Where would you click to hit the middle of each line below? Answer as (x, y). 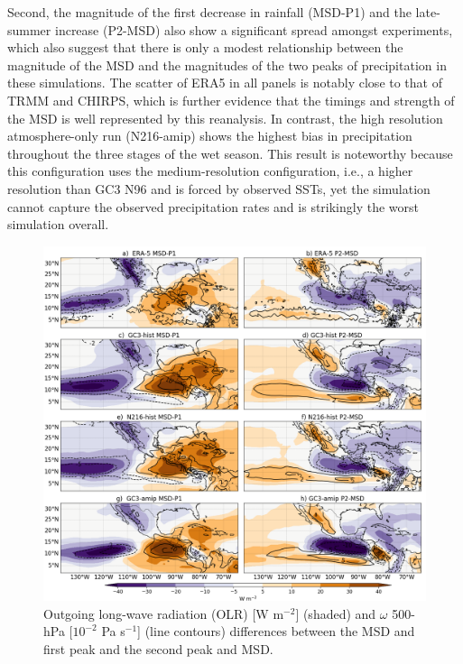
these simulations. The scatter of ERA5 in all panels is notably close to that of (225, 83)
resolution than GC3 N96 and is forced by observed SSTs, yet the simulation (219, 188)
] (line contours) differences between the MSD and (276, 631)
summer (29, 29)
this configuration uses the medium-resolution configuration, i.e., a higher (210, 171)
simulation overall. (58, 224)
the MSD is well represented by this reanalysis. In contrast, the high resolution (225, 118)
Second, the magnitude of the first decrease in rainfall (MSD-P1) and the (209, 12)
